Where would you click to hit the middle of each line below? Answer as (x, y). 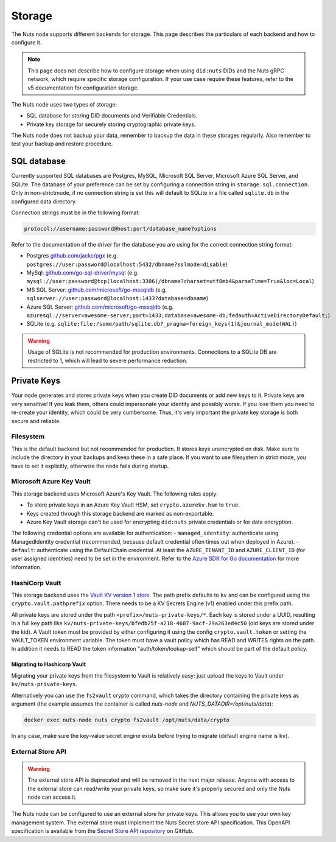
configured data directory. (44, 202)
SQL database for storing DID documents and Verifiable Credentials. (112, 116)
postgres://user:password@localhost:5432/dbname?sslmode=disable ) (127, 264)
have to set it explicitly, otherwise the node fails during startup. (90, 466)
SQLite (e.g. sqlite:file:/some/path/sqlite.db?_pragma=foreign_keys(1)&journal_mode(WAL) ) (162, 324)
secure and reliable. (36, 421)
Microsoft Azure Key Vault (51, 482)
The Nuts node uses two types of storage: (64, 104)
